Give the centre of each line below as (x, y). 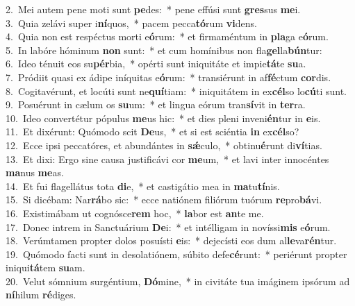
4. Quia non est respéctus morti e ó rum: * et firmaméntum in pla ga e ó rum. (167, 36)
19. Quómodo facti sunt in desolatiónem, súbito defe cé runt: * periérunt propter (176, 254)
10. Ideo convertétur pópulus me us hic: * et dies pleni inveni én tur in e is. (163, 118)
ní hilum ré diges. (41, 295)
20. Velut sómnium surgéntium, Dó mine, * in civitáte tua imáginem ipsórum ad (178, 281)
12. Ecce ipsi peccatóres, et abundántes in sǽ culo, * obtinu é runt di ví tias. (164, 145)
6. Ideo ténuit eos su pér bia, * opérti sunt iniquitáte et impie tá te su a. (156, 63)
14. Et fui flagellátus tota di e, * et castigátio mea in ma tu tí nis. (143, 186)
